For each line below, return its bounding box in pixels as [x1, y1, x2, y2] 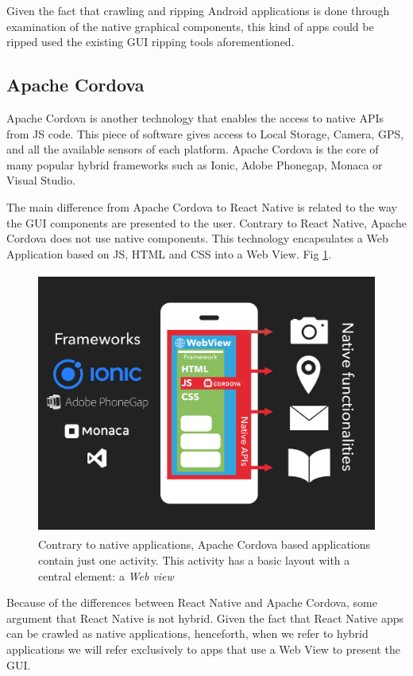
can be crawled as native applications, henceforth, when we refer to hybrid [6, 625, 369, 642]
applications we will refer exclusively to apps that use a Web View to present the [6, 641, 400, 657]
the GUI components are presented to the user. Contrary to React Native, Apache [6, 214, 407, 231]
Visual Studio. [6, 172, 75, 188]
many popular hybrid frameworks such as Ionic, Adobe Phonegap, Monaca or [6, 156, 383, 173]
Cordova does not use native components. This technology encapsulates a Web [6, 230, 388, 247]
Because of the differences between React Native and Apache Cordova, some [6, 594, 377, 611]
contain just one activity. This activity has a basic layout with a [38, 552, 350, 569]
